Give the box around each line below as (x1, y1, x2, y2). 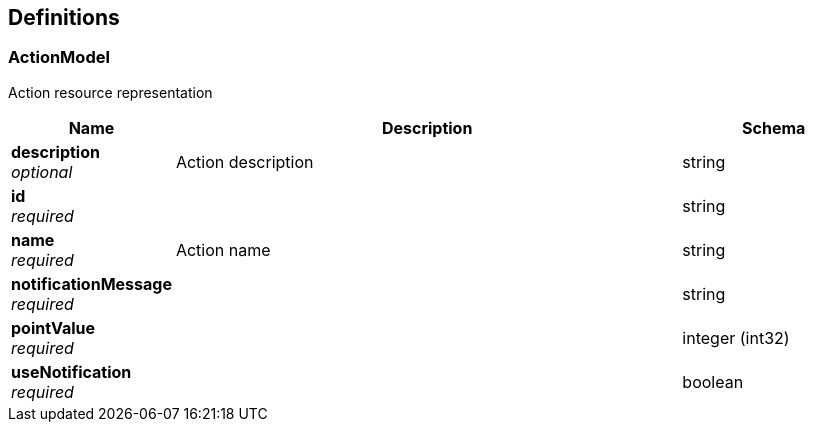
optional (11, 161, 73, 182)
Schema (742, 117, 806, 138)
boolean (682, 371, 744, 392)
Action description (175, 151, 314, 172)
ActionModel (8, 47, 110, 68)
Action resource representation (8, 83, 213, 101)
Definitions (8, 5, 120, 30)
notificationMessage (11, 273, 172, 294)
